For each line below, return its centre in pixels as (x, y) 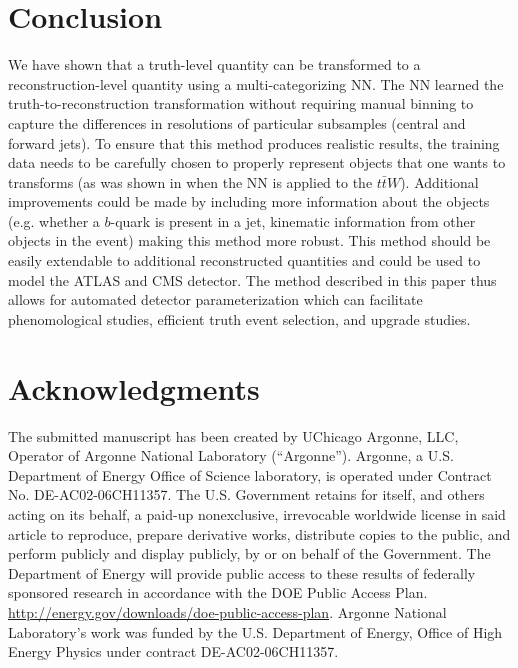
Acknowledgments (134, 387)
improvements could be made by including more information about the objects (249, 201)
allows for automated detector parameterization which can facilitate (215, 299)
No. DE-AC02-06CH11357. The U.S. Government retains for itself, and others (246, 494)
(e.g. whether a (54, 220)
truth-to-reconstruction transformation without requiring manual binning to (241, 103)
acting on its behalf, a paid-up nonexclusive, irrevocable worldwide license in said (257, 513)
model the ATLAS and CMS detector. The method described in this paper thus (252, 279)
